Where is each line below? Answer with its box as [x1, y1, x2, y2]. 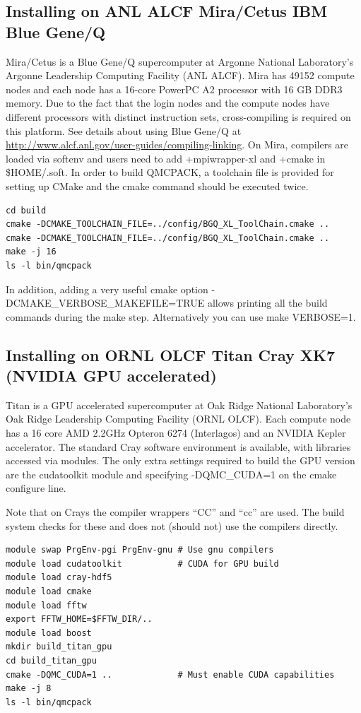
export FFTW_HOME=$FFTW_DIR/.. [6, 614, 153, 625]
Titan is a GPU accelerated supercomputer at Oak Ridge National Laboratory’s [6, 397, 353, 412]
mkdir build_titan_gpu [6, 642, 112, 652]
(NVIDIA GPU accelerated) [6, 365, 217, 387]
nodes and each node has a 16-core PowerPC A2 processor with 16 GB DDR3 [6, 81, 343, 96]
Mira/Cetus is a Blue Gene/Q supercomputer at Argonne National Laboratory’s [6, 54, 354, 69]
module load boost [6, 627, 92, 638]
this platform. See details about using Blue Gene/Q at [6, 123, 242, 138]
